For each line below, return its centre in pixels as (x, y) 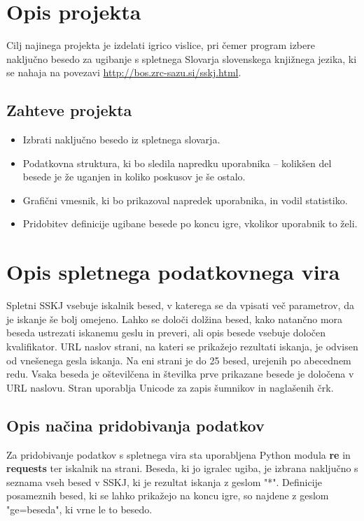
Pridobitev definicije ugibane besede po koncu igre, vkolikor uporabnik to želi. (190, 223)
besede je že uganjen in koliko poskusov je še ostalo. (134, 177)
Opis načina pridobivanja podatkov (135, 425)
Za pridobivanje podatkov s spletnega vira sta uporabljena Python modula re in (178, 454)
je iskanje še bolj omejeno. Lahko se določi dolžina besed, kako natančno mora (175, 319)
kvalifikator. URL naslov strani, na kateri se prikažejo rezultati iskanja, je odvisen (182, 346)
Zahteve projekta (69, 110)
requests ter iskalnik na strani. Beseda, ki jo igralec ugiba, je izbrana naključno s (182, 468)
